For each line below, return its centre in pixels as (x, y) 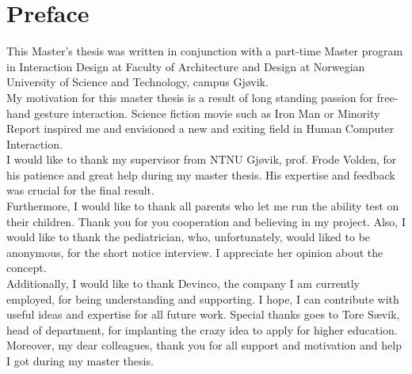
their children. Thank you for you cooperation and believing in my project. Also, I (206, 221)
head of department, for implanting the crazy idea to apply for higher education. (202, 329)
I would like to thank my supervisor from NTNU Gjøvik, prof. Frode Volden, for (202, 159)
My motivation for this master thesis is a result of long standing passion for (190, 97)
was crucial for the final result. (80, 190)
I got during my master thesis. (80, 361)
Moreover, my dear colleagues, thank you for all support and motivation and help (204, 345)
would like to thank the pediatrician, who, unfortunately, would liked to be (189, 237)
